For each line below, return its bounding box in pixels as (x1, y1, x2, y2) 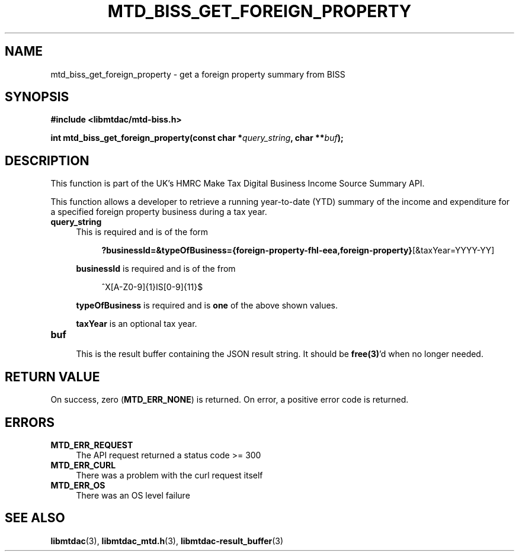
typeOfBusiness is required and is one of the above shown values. (76, 300, 338, 311)
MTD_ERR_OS (50, 480, 105, 490)
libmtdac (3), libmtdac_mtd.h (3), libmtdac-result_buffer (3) (50, 535, 284, 546)
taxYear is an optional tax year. (76, 319, 197, 329)
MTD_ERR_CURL (50, 459, 116, 470)
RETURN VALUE (5, 369, 100, 384)
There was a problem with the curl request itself (76, 470, 263, 480)
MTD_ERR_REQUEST (50, 439, 133, 450)
